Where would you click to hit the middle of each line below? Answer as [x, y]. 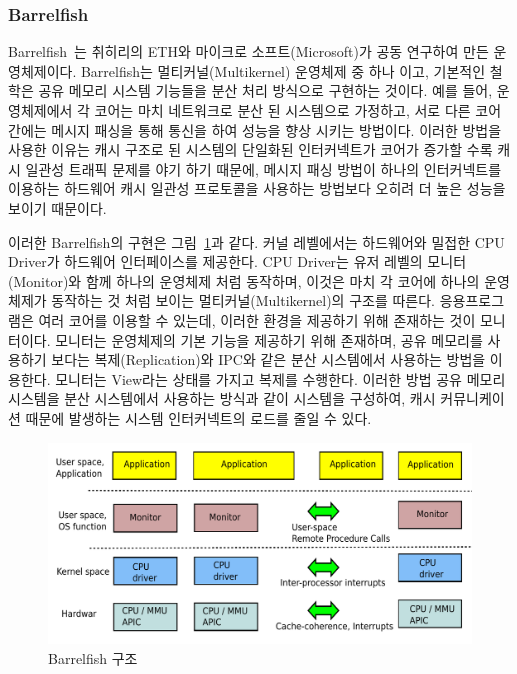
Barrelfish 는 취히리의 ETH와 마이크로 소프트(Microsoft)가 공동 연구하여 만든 [248, 51]
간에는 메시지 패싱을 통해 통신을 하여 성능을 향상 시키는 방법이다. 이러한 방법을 [255, 129]
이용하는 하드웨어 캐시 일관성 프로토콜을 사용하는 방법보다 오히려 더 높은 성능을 [257, 188]
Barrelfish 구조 [93, 657]
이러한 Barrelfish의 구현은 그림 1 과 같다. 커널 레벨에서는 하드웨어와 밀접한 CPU [256, 241]
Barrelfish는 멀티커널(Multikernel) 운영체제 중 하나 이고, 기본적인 [283, 70]
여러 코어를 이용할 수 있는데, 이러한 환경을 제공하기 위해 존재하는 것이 [257, 319]
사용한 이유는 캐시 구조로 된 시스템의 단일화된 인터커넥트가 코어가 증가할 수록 [250, 149]
